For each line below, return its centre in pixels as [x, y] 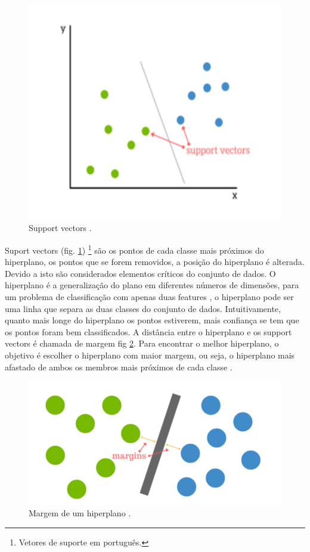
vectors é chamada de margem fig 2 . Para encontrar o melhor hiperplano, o [142, 343]
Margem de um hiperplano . [80, 513]
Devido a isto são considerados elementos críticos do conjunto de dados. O [140, 273]
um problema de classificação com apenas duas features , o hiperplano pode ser [149, 296]
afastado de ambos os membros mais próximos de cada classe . [119, 367]
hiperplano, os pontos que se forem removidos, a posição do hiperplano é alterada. [155, 262]
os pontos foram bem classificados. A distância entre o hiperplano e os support [148, 331]
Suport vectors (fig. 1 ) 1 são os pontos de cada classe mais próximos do [134, 249]
